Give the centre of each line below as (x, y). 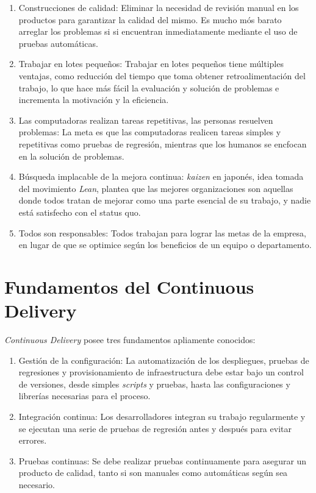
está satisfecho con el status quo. (80, 212)
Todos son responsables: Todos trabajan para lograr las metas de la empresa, (162, 232)
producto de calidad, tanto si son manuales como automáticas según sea (153, 473)
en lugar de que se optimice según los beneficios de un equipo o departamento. (165, 245)
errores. (33, 440)
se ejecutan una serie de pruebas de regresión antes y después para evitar (155, 428)
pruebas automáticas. (58, 43)
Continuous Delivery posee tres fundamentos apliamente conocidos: (130, 339)
